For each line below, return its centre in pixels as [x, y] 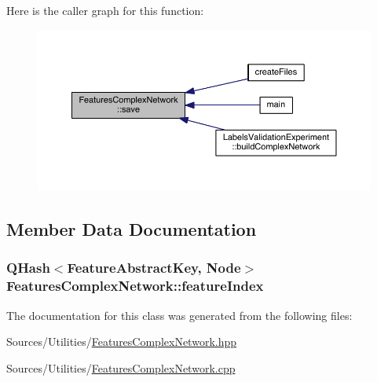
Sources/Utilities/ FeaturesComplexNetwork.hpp [122, 342]
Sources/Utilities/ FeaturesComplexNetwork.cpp [121, 367]
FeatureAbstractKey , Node [154, 268]
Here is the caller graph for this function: [105, 10]
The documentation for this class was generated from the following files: [179, 315]
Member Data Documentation [132, 229]
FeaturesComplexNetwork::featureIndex [135, 286]
